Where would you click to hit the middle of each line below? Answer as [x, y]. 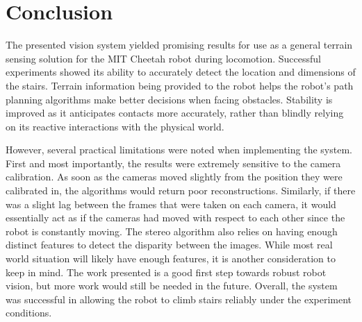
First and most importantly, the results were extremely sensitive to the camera [173, 163]
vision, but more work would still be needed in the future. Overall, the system [172, 286]
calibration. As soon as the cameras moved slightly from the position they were [174, 177]
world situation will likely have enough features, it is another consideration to [171, 259]
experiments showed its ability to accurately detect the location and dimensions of [181, 72]
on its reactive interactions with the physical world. [115, 126]
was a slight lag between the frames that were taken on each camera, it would [171, 204]
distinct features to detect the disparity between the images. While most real [169, 245]
